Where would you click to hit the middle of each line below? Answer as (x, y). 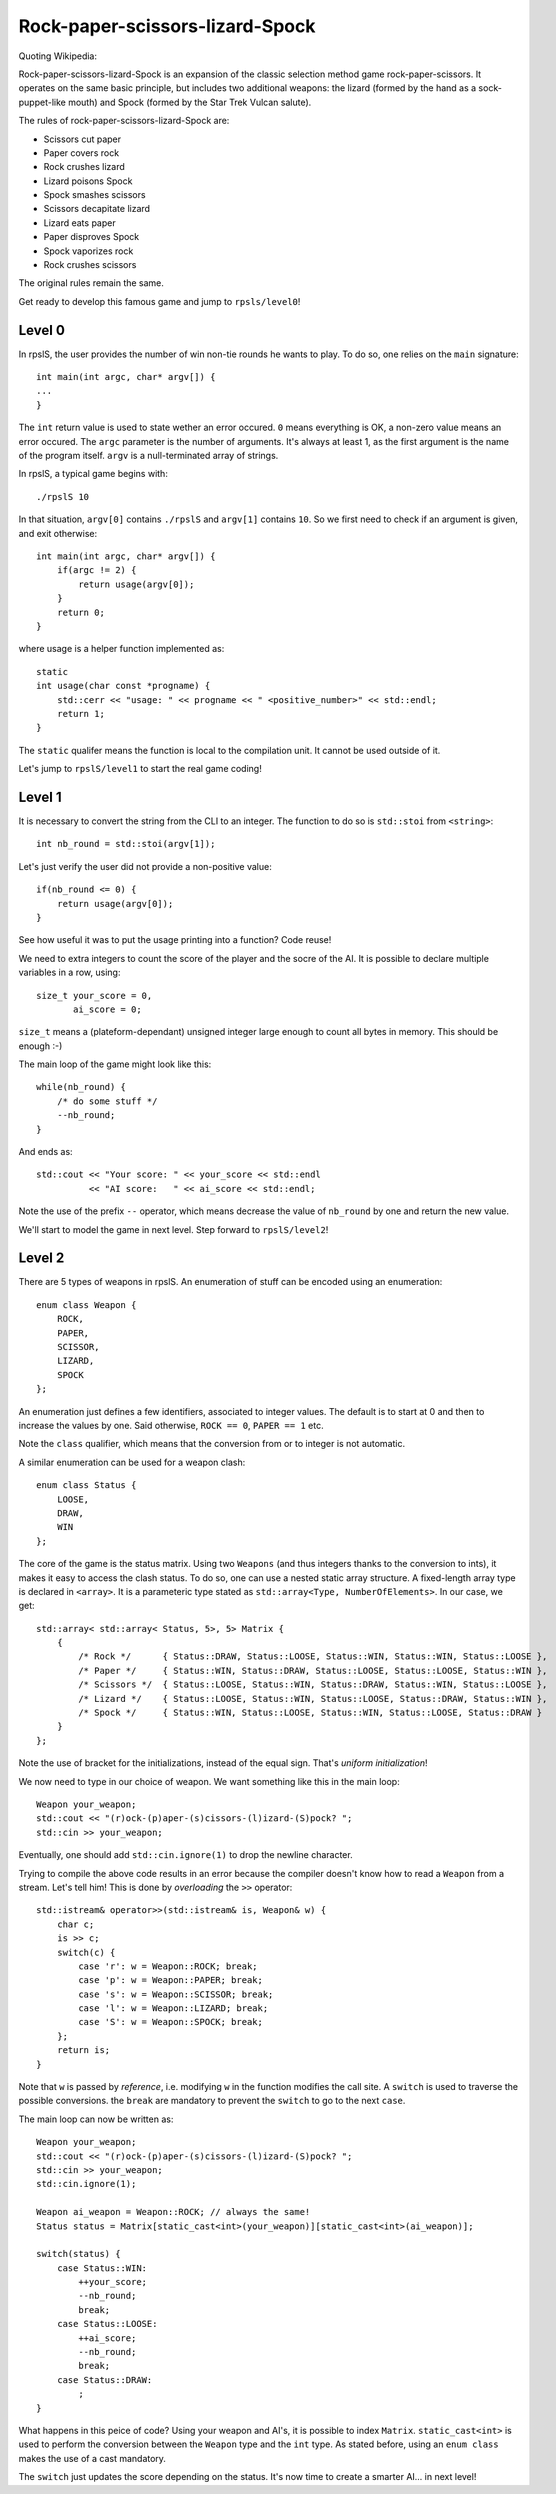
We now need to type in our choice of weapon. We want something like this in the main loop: (209, 1781)
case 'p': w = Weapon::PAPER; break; (171, 1980)
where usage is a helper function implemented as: (121, 649)
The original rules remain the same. (91, 283)
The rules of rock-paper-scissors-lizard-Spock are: (124, 121)
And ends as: (46, 1152)
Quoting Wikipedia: (57, 56)
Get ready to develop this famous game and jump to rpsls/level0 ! (159, 301)
